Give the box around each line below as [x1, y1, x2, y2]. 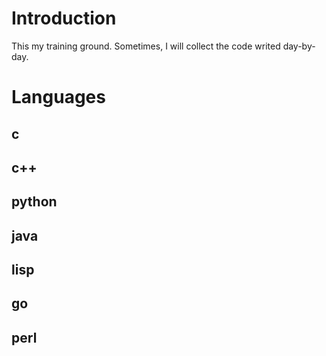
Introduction [11, 7, 117, 30]
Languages [11, 86, 106, 109]
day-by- [282, 40, 316, 52]
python [11, 193, 58, 211]
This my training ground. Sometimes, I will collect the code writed [11, 40, 281, 52]
